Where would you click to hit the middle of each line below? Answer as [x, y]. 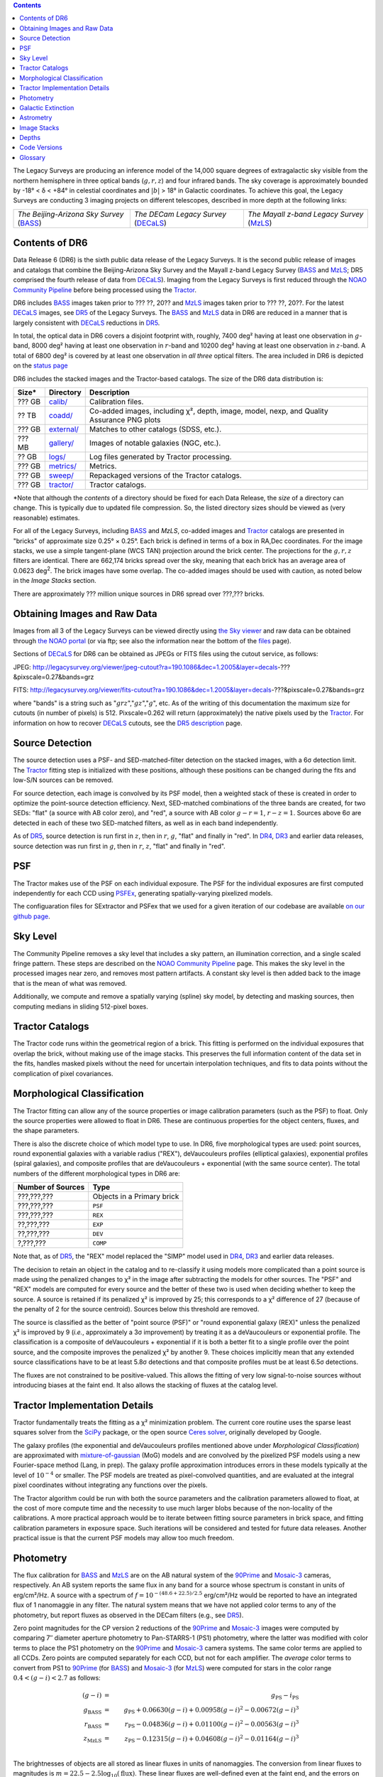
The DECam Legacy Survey [180, 214]
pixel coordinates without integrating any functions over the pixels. [111, 1485]
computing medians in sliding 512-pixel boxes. [81, 1006]
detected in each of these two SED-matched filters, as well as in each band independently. [146, 823]
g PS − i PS [285, 1696]
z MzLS [93, 1739]
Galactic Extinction [47, 107]
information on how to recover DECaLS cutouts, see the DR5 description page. [128, 723]
